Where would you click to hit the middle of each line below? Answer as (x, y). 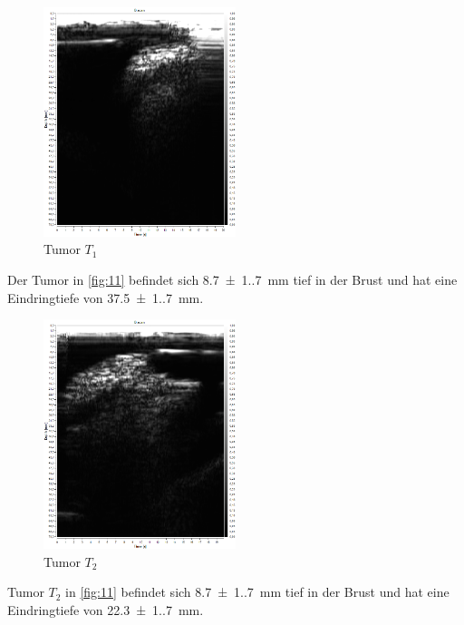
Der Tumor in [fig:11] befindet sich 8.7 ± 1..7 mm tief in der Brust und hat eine (232, 279)
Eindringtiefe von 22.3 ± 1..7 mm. (106, 609)
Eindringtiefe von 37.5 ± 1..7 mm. (106, 297)
